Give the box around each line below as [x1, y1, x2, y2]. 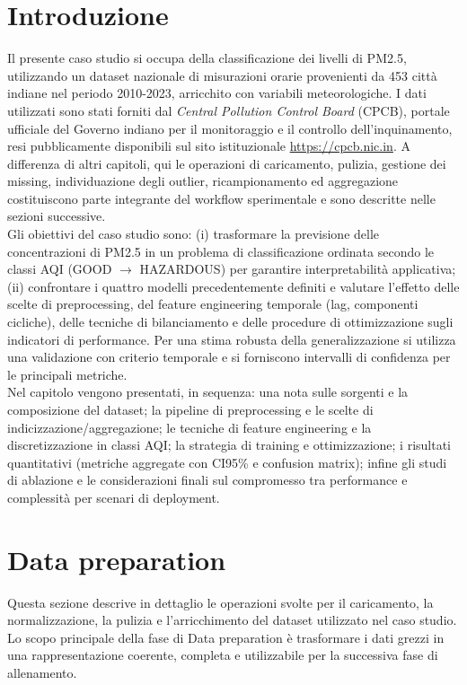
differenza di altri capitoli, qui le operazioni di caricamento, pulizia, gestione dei [7, 154, 446, 172]
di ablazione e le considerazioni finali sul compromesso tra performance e [7, 470, 408, 489]
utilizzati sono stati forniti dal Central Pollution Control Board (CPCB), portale [7, 101, 450, 119]
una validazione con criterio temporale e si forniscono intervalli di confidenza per [7, 347, 451, 366]
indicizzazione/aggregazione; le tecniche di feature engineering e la [7, 417, 372, 436]
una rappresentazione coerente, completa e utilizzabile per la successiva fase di [7, 645, 438, 664]
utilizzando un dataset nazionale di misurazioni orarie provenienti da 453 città [7, 66, 437, 84]
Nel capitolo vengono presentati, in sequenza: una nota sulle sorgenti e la [7, 382, 409, 401]
